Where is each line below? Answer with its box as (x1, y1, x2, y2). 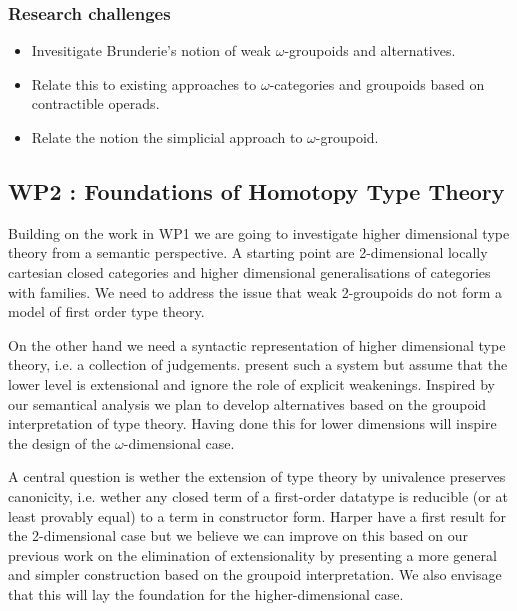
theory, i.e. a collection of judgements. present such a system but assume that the (8, 354, 508, 375)
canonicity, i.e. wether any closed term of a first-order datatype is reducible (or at (8, 485, 508, 506)
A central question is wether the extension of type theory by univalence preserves (8, 466, 506, 487)
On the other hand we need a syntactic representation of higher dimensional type (8, 334, 506, 355)
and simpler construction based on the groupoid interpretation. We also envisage (8, 564, 502, 585)
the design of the (8, 432, 111, 453)
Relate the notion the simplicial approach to (31, 127, 303, 147)
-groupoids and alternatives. (284, 40, 456, 61)
